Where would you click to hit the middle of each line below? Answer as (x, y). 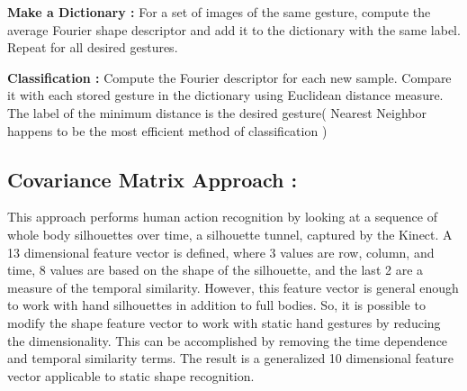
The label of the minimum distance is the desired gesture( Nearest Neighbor (217, 112)
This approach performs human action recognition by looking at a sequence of (222, 217)
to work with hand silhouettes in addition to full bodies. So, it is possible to (216, 305)
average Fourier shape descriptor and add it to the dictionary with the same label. (234, 29)
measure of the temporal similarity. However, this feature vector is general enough (233, 287)
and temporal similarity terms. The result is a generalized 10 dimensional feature (231, 358)
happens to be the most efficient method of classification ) (167, 130)
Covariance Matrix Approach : (153, 179)
